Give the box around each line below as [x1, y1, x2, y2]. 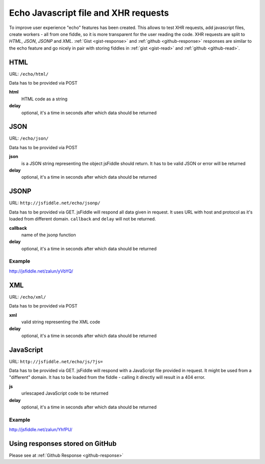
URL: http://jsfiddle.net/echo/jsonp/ [9, 200, 101, 206]
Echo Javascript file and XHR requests [9, 7, 169, 18]
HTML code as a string [21, 96, 68, 102]
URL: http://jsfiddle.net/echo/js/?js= [9, 358, 103, 364]
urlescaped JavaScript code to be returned [21, 390, 109, 396]
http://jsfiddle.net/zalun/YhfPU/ [9, 427, 73, 433]
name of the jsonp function [21, 232, 76, 238]
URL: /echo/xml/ [9, 294, 46, 300]
